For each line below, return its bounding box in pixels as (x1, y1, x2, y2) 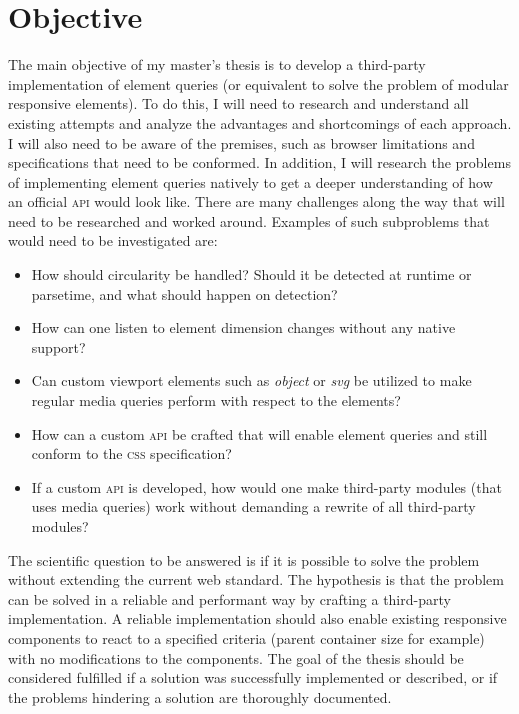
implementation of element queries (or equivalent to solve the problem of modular (8, 73, 509, 94)
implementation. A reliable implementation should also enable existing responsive (8, 608, 507, 629)
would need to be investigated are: (8, 230, 218, 251)
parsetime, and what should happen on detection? (31, 283, 338, 304)
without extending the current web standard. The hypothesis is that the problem (8, 569, 504, 590)
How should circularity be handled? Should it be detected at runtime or (31, 264, 472, 285)
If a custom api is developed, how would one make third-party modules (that (31, 476, 502, 497)
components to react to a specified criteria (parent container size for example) (8, 627, 485, 648)
